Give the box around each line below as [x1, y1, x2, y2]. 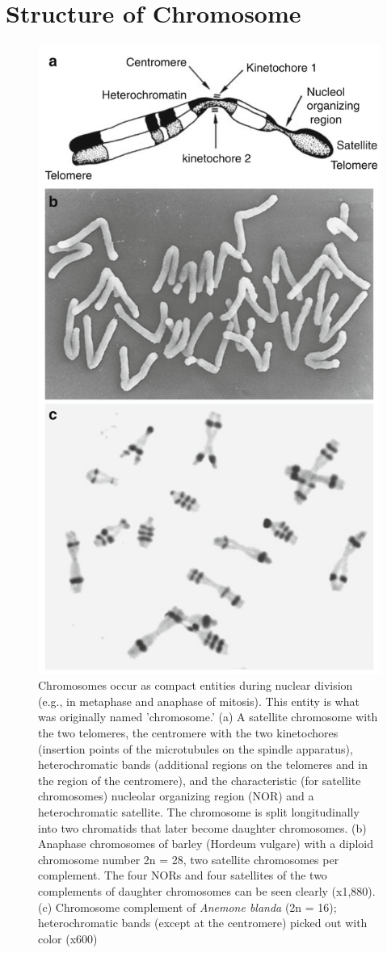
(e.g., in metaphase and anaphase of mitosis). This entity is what [38, 692, 360, 709]
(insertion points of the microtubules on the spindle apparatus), [38, 740, 353, 757]
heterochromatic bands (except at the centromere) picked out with [38, 914, 368, 931]
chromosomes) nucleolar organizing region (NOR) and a [38, 787, 314, 804]
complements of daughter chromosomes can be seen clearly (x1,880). [38, 882, 376, 899]
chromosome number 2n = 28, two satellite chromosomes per [38, 850, 339, 867]
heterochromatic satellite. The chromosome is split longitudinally [38, 803, 360, 820]
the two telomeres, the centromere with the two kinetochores [38, 724, 339, 741]
